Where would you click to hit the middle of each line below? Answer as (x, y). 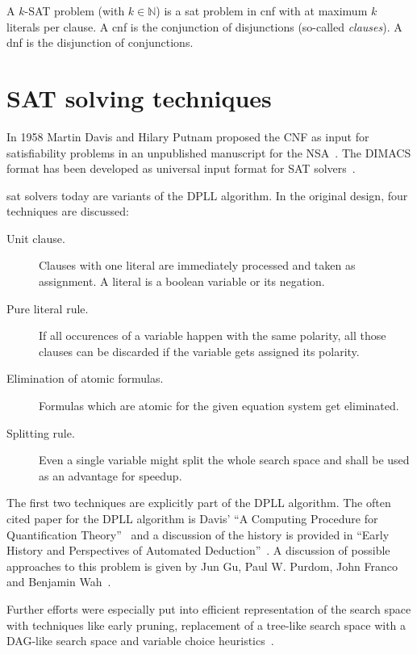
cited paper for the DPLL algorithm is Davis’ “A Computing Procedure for (192, 518)
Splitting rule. (41, 432)
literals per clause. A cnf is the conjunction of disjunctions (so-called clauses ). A (204, 26)
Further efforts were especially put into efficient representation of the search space (209, 608)
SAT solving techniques (139, 97)
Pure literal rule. (48, 308)
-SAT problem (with (75, 10)
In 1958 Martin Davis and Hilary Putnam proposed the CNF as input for (188, 136)
